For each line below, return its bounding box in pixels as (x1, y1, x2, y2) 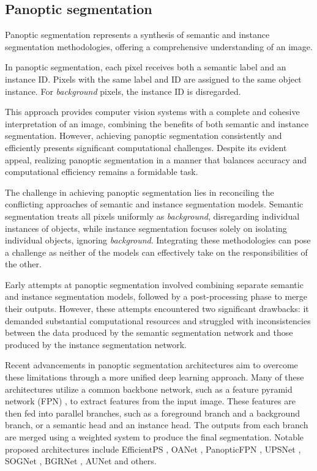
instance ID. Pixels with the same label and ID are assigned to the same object (5, 72, 302, 85)
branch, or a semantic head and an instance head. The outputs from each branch (5, 418, 308, 431)
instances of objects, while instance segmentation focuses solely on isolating (5, 221, 287, 234)
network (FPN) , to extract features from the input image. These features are (5, 395, 296, 407)
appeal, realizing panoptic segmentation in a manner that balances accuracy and (5, 153, 307, 166)
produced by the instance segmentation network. (5, 338, 187, 350)
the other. (5, 258, 42, 270)
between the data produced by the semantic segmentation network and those (5, 326, 293, 339)
